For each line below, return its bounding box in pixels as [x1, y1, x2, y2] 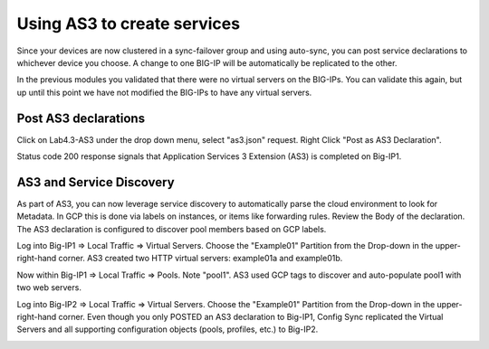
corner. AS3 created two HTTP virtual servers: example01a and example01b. [58, 253, 343, 264]
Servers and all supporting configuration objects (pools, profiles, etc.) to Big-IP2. [16, 324, 319, 335]
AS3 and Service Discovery [16, 174, 176, 190]
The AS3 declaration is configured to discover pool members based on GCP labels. [16, 223, 327, 234]
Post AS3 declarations [16, 110, 145, 126]
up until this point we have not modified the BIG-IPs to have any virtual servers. [16, 87, 312, 98]
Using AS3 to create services [16, 14, 240, 33]
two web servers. [16, 282, 81, 293]
